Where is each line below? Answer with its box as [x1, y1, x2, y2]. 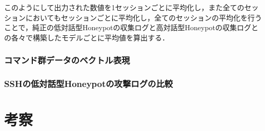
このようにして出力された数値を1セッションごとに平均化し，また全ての [4, 2, 244, 12]
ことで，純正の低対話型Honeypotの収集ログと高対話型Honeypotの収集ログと [4, 22, 259, 33]
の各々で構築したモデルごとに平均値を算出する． [4, 32, 169, 42]
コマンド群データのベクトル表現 [4, 54, 130, 67]
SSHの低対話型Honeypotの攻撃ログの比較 [4, 77, 173, 90]
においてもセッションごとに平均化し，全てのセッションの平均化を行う [25, 12, 262, 23]
